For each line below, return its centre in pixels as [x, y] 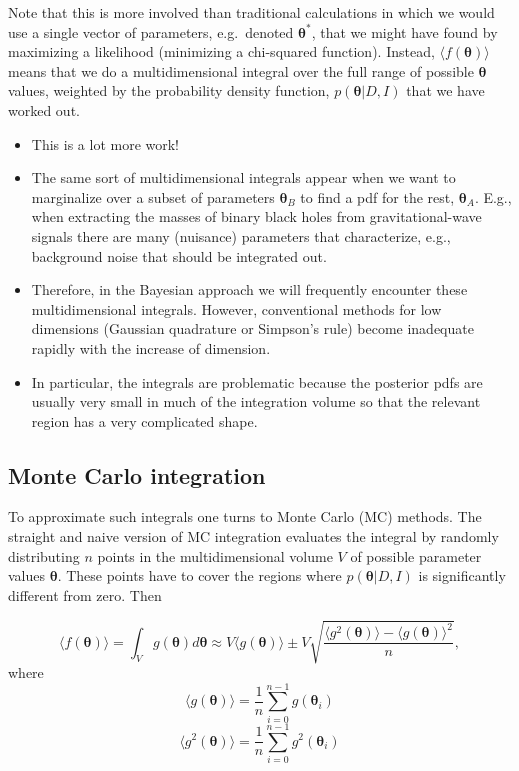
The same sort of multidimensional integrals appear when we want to [243, 177]
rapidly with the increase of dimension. [151, 347]
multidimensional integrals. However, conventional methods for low [236, 308]
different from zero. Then [85, 594]
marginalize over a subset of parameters [153, 196]
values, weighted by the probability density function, [169, 90]
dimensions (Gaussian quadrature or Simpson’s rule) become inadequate [252, 328]
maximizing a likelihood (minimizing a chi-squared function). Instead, [221, 51]
